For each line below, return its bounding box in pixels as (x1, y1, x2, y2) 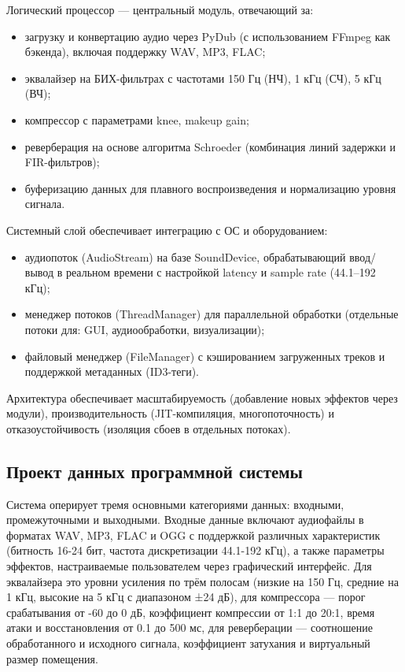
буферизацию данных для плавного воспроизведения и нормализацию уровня (24, 180, 396, 196)
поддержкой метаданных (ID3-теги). (24, 363, 199, 380)
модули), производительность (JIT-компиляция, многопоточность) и (6, 405, 334, 421)
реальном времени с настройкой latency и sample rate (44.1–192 (65, 264, 376, 280)
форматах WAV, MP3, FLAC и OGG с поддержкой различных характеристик (6, 526, 381, 543)
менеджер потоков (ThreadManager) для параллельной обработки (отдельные (24, 306, 399, 322)
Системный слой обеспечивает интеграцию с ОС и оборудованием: (6, 221, 328, 238)
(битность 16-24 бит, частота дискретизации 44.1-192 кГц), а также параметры (6, 542, 385, 559)
